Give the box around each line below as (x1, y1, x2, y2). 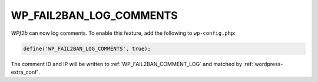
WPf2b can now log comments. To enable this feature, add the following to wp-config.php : (11, 29, 236, 37)
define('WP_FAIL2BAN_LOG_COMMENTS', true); (23, 45, 151, 52)
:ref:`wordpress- (243, 60, 283, 67)
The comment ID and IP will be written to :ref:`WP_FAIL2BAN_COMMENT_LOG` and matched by (11, 60, 243, 67)
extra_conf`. (11, 68, 41, 76)
